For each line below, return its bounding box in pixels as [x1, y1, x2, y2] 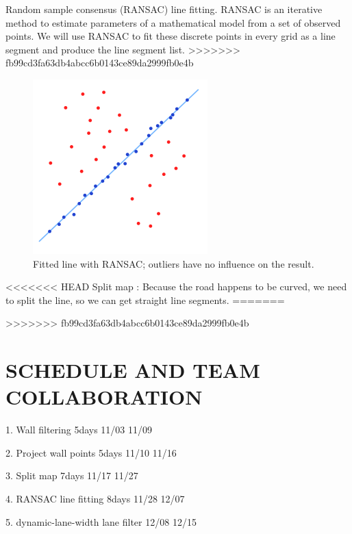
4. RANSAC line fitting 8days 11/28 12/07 [5, 492, 185, 506]
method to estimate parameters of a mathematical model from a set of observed [5, 15, 341, 29]
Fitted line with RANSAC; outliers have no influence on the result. [33, 256, 314, 270]
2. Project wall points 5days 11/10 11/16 [5, 445, 177, 459]
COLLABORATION [5, 383, 203, 411]
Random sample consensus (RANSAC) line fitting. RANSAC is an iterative [5, 2, 323, 16]
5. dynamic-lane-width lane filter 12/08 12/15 [5, 514, 197, 529]
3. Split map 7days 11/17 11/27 [5, 468, 138, 483]
